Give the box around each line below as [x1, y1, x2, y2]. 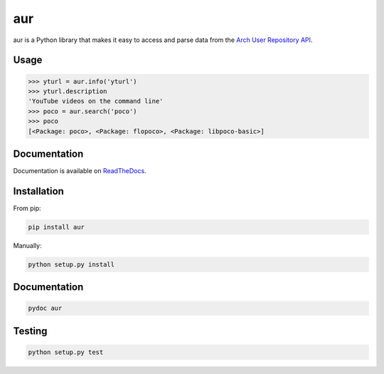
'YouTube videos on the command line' [28, 97, 164, 105]
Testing [13, 325, 48, 337]
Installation [13, 185, 64, 197]
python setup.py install [28, 260, 115, 269]
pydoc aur [28, 304, 63, 313]
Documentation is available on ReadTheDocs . [13, 167, 146, 175]
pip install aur [28, 223, 85, 231]
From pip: [13, 204, 42, 212]
